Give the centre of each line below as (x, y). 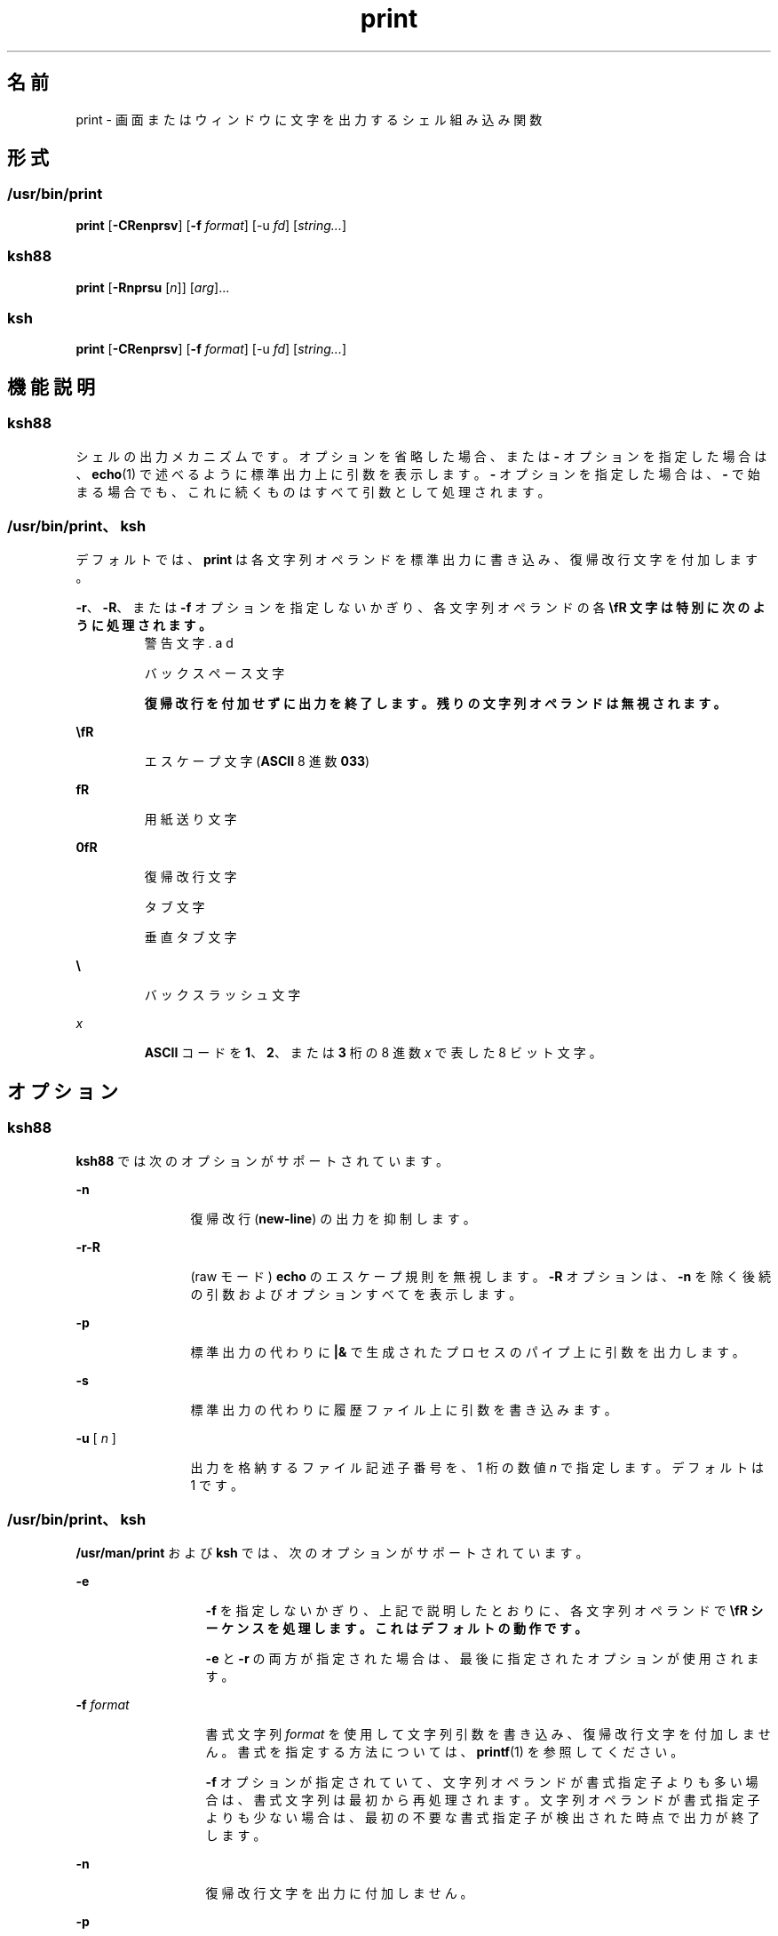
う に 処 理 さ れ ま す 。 (143, 625)
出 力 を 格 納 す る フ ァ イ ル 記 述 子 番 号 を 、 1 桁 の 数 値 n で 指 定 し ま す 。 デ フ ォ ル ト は (477, 1467)
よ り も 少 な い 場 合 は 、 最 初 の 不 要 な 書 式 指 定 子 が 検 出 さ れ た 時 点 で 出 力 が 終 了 (483, 1818)
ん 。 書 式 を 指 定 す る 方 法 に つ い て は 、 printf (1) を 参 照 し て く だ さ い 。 (445, 1752)
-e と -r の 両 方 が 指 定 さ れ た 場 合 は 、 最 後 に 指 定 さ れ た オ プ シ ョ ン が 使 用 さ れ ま (482, 1659)
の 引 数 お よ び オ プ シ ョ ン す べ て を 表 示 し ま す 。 (356, 1294)
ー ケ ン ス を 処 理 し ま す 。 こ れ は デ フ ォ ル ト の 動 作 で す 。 (397, 1629)
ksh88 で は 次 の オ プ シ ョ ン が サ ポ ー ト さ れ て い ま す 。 (262, 1160)
